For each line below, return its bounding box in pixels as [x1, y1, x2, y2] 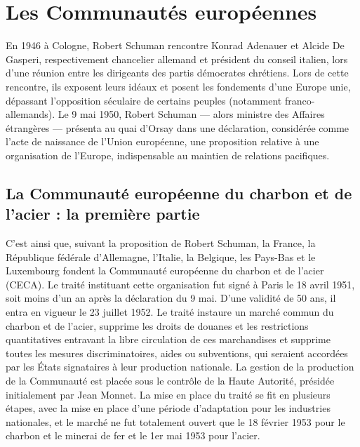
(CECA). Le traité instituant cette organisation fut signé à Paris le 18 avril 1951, [6, 276, 355, 291]
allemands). [6, 107, 55, 121]
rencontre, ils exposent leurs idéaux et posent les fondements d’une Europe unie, [6, 79, 351, 93]
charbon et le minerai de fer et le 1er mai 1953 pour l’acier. [6, 428, 260, 443]
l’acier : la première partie [6, 203, 200, 225]
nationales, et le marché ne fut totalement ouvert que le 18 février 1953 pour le [6, 414, 345, 429]
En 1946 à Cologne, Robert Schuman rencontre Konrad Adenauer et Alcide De [6, 38, 345, 53]
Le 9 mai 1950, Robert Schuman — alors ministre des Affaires [58, 107, 325, 121]
